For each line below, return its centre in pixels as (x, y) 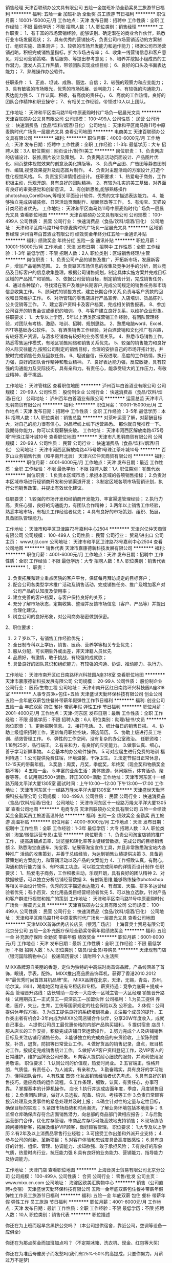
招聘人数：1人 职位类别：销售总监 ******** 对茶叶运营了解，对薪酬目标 (87, 418)
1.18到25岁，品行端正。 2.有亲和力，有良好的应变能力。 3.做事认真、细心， (84, 745)
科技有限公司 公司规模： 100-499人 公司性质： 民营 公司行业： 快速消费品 (87, 796)
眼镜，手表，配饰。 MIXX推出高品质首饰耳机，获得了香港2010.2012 (85, 973)
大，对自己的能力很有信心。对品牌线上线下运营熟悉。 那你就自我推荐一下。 (84, 424)
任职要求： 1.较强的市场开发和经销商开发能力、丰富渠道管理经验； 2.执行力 (84, 499)
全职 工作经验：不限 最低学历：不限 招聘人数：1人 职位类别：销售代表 (87, 469)
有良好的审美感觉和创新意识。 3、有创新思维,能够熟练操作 (66, 189)
